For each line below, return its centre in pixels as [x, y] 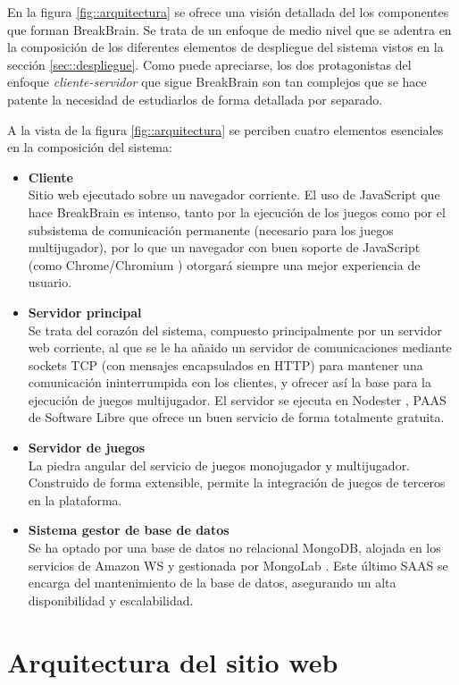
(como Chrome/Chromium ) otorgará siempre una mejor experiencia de [224, 264]
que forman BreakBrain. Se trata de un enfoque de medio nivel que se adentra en [229, 29]
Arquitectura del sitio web [173, 661]
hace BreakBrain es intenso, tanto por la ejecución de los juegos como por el [237, 211]
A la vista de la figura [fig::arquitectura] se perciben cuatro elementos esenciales [225, 129]
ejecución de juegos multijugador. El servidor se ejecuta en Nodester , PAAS [237, 399]
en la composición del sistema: [90, 147]
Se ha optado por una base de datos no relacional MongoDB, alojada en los [234, 548]
